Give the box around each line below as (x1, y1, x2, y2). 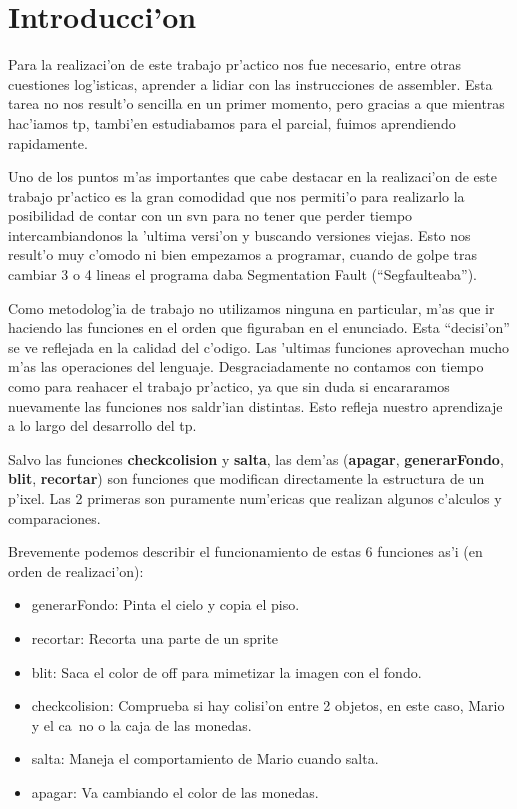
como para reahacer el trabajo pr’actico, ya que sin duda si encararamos (8, 376, 450, 397)
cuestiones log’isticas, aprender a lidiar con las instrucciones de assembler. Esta (8, 73, 493, 94)
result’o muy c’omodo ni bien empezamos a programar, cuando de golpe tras (8, 244, 478, 265)
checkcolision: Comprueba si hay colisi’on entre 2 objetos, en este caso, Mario (31, 695, 505, 716)
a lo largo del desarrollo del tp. (8, 415, 197, 436)
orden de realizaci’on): (8, 560, 144, 581)
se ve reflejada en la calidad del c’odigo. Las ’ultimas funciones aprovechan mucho (8, 336, 510, 357)
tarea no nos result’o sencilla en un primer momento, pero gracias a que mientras (8, 93, 505, 114)
